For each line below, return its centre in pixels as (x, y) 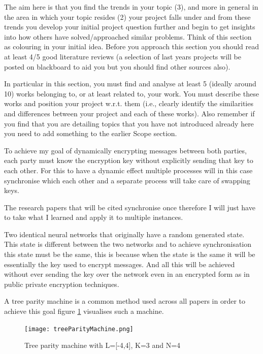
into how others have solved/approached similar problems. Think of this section (128, 36)
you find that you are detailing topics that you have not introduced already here (129, 123)
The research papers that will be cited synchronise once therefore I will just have (130, 207)
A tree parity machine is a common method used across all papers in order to (125, 301)
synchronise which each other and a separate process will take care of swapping (127, 180)
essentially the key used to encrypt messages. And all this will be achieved (120, 264)
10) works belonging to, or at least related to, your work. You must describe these (131, 93)
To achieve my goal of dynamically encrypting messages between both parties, (125, 150)
